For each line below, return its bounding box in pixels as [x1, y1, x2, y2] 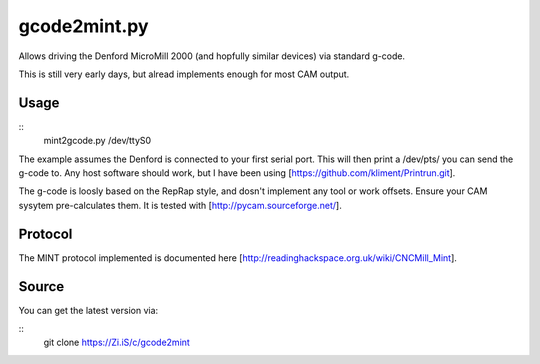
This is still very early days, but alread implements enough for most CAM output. [18, 68, 350, 80]
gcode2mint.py [18, 15, 149, 37]
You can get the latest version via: [18, 304, 159, 316]
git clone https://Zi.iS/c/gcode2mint [43, 336, 190, 349]
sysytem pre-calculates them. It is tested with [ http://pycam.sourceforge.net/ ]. [18, 199, 342, 211]
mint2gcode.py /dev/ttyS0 [43, 135, 152, 147]
